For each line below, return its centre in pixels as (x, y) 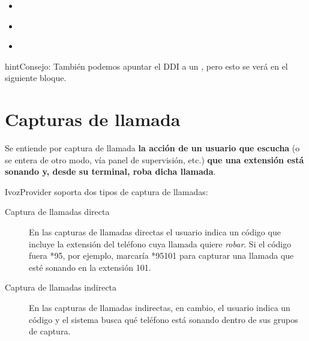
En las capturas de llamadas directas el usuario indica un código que (155, 232)
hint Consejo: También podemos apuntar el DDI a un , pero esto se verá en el (146, 66)
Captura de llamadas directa (57, 212)
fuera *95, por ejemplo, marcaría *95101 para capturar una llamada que (161, 255)
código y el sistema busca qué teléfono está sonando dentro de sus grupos (163, 319)
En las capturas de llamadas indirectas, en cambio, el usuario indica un (160, 308)
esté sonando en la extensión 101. (90, 267)
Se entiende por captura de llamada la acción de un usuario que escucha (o (152, 148)
